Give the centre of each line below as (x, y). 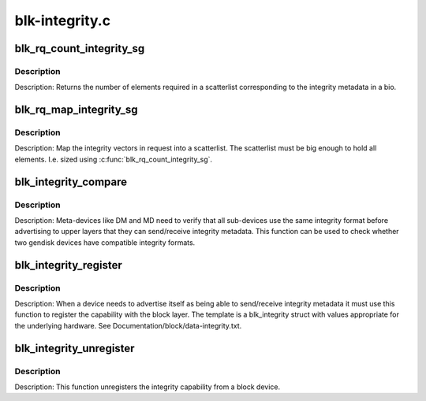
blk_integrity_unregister (75, 348)
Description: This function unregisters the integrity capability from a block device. (148, 387)
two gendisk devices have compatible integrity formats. (105, 242)
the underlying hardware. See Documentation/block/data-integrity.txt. (128, 325)
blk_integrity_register (68, 265)
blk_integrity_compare (71, 182)
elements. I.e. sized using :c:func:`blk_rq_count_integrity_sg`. (114, 159)
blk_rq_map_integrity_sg (76, 110)
